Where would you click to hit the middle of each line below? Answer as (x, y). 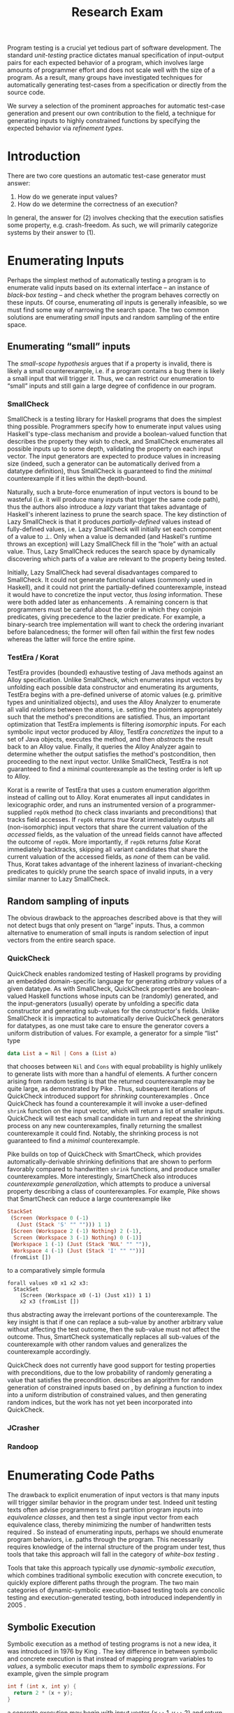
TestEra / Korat (33, 658)
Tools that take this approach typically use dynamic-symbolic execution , (111, 1568)
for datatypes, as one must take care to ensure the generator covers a (108, 1025)
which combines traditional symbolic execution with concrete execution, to (115, 1575)
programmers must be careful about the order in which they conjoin (105, 609)
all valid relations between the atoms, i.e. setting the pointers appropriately (115, 709)
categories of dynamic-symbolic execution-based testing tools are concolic (116, 1590)
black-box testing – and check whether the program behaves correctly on (114, 295)
